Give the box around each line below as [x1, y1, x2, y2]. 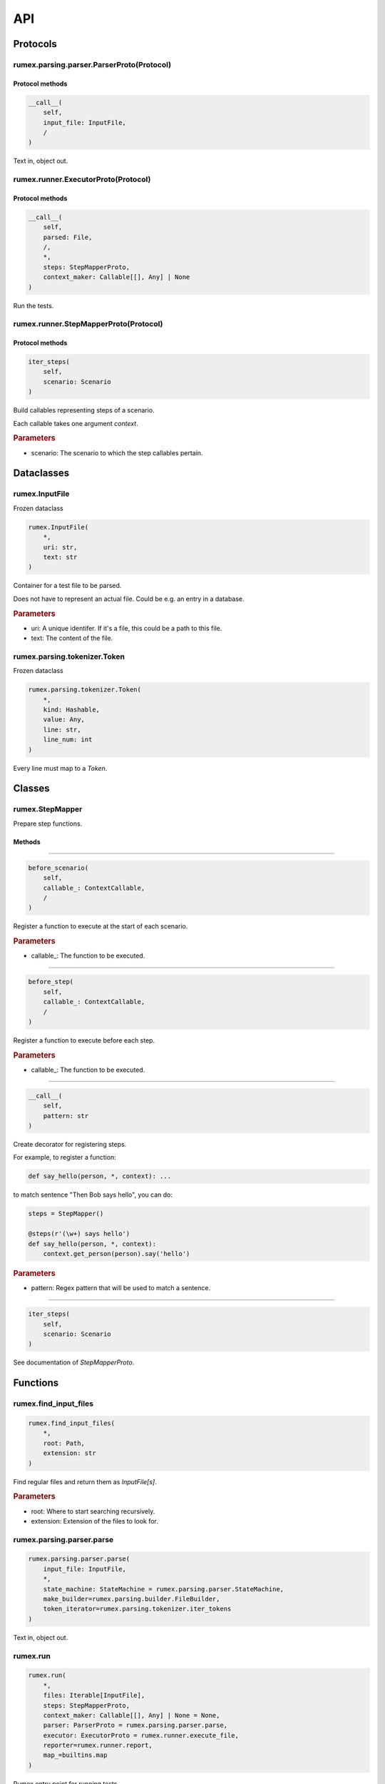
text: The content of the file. [31, 634, 113, 642]
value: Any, [43, 716, 86, 724]
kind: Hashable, [43, 706, 100, 714]
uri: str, [43, 543, 78, 551]
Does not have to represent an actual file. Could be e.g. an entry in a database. [13, 594, 245, 603]
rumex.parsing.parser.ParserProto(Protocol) [13, 59, 171, 69]
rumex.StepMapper [13, 804, 83, 814]
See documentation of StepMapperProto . [13, 1358, 135, 1367]
